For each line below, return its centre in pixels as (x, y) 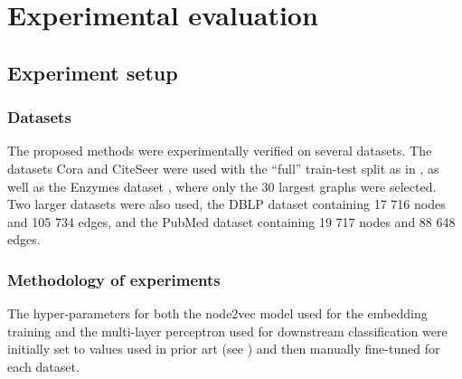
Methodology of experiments (114, 279)
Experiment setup (93, 72)
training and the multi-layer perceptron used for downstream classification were (227, 331)
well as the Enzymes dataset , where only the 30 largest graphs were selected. (222, 186)
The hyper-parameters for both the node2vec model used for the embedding (217, 313)
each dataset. (43, 366)
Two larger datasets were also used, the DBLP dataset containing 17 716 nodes (226, 204)
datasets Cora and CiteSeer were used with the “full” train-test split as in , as (223, 168)
